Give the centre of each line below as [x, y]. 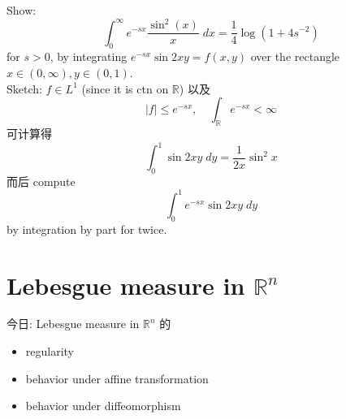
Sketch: [24, 88]
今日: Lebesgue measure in [73, 324]
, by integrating [89, 56]
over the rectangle [295, 56]
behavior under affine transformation [117, 378]
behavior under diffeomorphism [103, 406]
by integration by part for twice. [87, 229]
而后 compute [41, 181]
